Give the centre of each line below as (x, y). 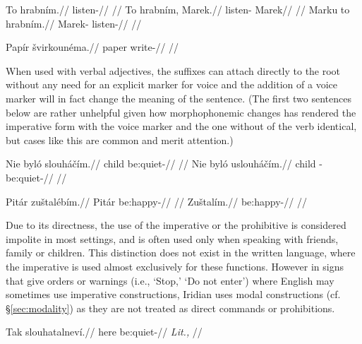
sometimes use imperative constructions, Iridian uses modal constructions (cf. (173, 294)
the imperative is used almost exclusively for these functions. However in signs (175, 266)
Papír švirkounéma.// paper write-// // (92, 47)
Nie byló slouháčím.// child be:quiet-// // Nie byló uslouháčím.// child (161, 164)
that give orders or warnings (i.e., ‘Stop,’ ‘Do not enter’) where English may (170, 280)
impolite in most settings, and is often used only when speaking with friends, (172, 238)
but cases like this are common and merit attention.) (120, 140)
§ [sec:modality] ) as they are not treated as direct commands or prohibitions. (170, 308)
